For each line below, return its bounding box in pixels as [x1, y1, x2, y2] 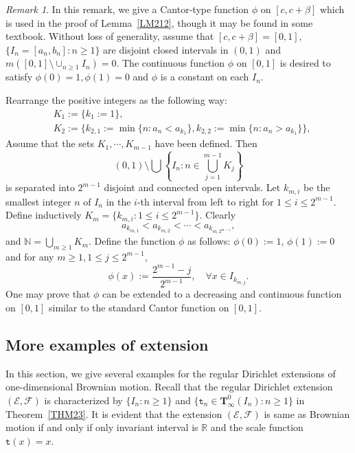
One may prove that [5, 287, 91, 301]
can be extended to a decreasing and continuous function [102, 287, 342, 301]
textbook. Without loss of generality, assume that [5, 29, 214, 43]
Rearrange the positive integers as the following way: [5, 92, 227, 107]
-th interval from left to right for [137, 194, 274, 208]
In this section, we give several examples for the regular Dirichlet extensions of [5, 366, 336, 380]
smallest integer [5, 194, 71, 208]
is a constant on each [160, 69, 249, 84]
